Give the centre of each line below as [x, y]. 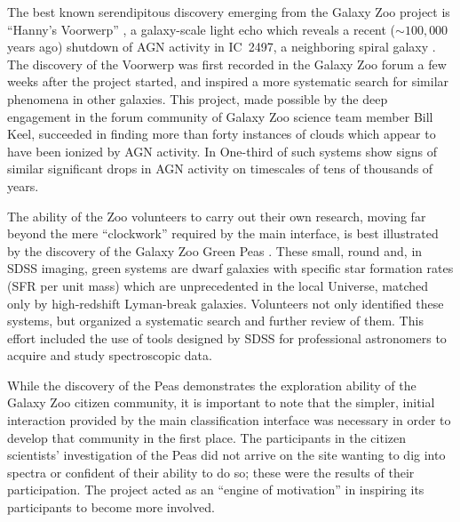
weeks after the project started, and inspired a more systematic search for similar [228, 81]
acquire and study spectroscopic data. [110, 355]
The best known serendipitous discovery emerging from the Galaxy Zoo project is [229, 12]
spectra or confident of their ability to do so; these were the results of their [211, 472]
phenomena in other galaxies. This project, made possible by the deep [198, 98]
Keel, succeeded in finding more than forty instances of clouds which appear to [222, 134]
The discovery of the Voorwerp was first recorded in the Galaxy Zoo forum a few [227, 64]
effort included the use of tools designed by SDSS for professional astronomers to [227, 337]
